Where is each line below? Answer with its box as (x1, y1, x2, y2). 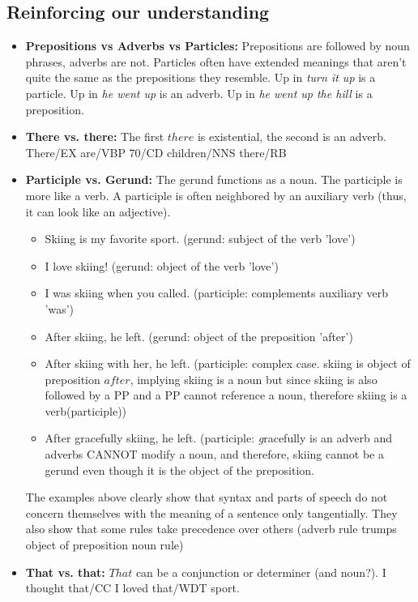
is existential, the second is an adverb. (197, 128, 386, 145)
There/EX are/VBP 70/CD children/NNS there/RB (25, 143, 287, 160)
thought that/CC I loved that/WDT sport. (25, 579, 240, 596)
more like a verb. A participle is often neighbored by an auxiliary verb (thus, (25, 186, 407, 203)
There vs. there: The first (25, 128, 164, 145)
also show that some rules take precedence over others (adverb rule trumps (25, 520, 397, 537)
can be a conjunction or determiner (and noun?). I (135, 563, 386, 580)
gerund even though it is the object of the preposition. (45, 461, 314, 478)
